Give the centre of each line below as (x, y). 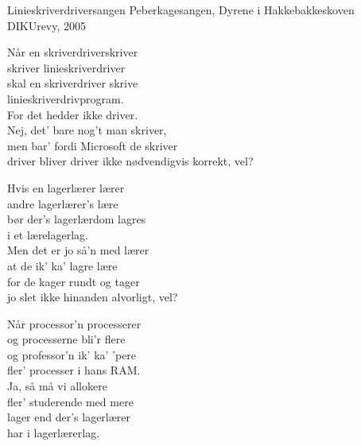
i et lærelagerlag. (48, 234)
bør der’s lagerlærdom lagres (77, 219)
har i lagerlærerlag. (54, 432)
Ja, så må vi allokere (57, 386)
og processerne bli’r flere (66, 339)
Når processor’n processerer (74, 323)
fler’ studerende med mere (70, 401)
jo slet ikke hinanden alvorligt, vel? (93, 297)
